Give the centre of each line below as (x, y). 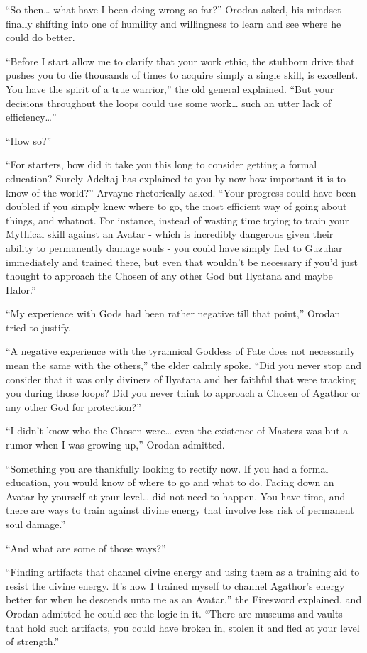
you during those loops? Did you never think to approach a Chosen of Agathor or (183, 393)
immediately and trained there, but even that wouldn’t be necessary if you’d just (182, 262)
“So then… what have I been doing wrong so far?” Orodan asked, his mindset (174, 9)
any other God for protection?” (73, 406)
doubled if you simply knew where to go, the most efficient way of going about (176, 206)
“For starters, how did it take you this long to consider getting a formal (161, 164)
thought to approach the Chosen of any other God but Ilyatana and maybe (169, 276)
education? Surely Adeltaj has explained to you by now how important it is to (176, 178)
